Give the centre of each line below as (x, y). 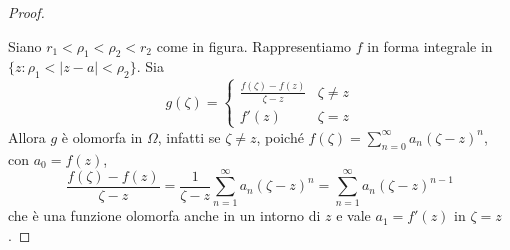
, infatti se (189, 136)
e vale (353, 215)
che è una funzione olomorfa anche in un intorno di (164, 215)
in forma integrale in (430, 45)
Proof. (26, 12)
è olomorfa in (102, 136)
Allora (27, 136)
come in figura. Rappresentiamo (254, 45)
